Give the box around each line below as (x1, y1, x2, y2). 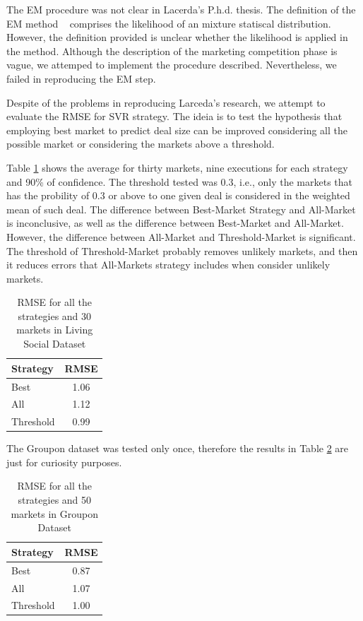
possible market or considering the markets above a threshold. (6, 136, 275, 151)
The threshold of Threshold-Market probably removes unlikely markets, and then (6, 243, 358, 258)
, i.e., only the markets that (233, 174, 352, 189)
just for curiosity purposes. (6, 454, 122, 469)
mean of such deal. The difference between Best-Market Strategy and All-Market (6, 201, 356, 216)
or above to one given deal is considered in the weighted (108, 188, 350, 203)
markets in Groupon (11, 506, 99, 521)
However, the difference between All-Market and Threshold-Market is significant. (6, 229, 356, 244)
